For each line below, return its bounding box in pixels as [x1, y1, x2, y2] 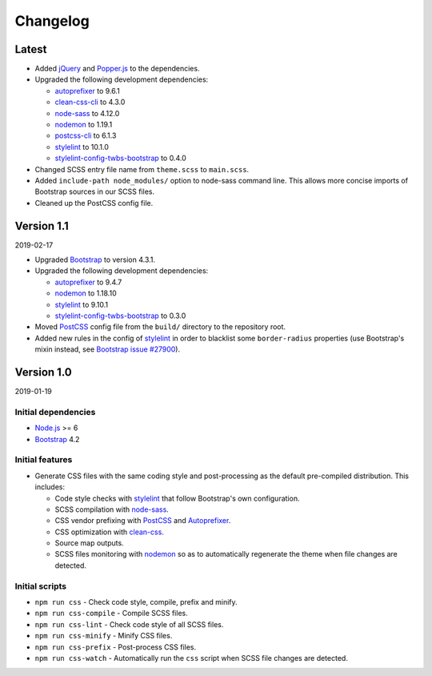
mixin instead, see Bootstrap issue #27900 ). [34, 344, 180, 354]
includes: [34, 482, 66, 492]
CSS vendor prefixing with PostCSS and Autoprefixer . [54, 516, 231, 525]
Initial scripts [14, 581, 67, 592]
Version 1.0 [14, 365, 72, 379]
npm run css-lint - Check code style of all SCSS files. [34, 619, 224, 629]
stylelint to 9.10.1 [54, 300, 108, 309]
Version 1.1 [14, 219, 70, 232]
